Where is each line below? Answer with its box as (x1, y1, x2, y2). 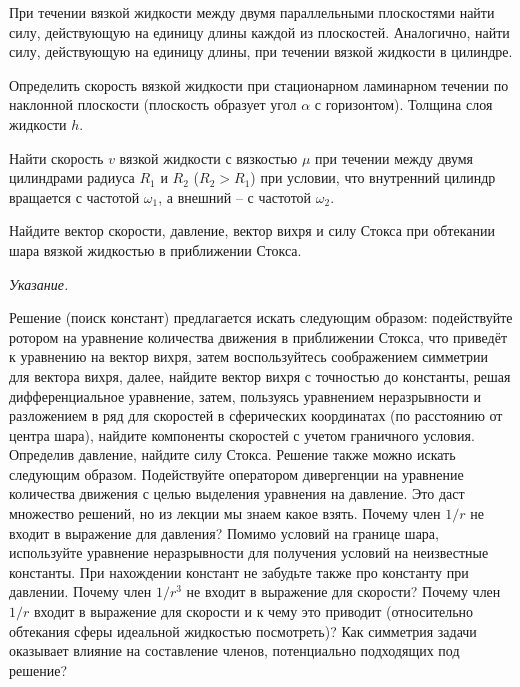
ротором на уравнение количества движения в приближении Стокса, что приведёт (9, 326, 508, 347)
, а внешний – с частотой (158, 186, 312, 207)
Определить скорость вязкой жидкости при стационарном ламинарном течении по (9, 74, 509, 95)
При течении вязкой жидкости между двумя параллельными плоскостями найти (9, 2, 495, 22)
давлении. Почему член (9, 581, 152, 602)
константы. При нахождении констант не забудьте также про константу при (9, 561, 469, 582)
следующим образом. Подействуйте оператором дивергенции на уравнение (9, 463, 464, 484)
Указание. (9, 273, 69, 294)
